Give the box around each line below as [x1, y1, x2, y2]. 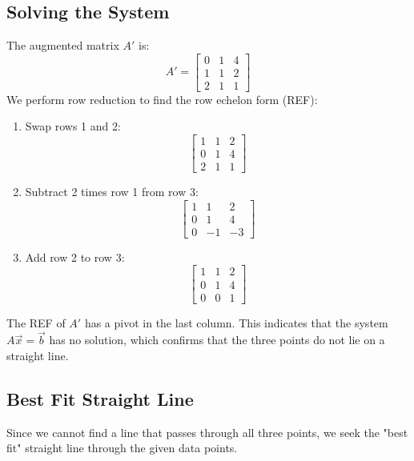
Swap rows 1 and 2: [25, 118, 121, 134]
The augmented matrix [6, 37, 119, 54]
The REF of [6, 314, 66, 331]
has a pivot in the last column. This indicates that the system [84, 314, 388, 331]
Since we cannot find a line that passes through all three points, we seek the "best [6, 423, 408, 440]
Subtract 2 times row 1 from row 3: [25, 183, 199, 200]
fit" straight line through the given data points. [6, 439, 238, 456]
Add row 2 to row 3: [25, 248, 125, 265]
